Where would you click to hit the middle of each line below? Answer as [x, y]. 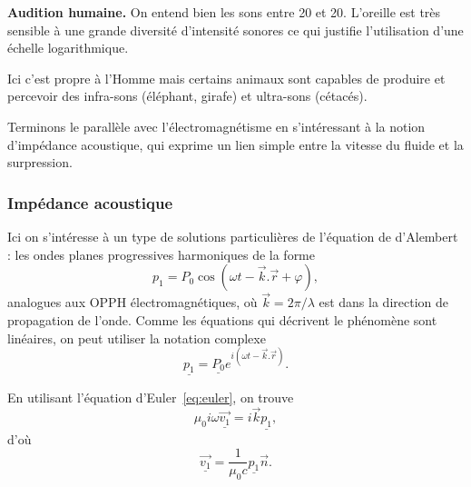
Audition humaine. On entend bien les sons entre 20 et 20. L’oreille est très [224, 12]
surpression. [40, 162]
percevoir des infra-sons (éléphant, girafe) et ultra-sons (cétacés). [187, 96]
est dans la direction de [383, 302]
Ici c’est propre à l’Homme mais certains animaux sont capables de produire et [226, 78]
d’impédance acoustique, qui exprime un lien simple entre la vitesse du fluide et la [235, 144]
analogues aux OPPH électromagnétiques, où [132, 302]
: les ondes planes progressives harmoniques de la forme [161, 254]
